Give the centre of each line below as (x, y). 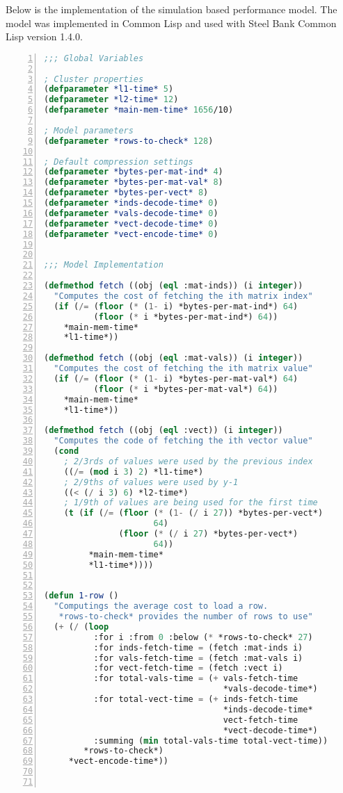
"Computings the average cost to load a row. (161, 606)
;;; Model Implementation (104, 265)
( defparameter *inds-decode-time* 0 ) (131, 203)
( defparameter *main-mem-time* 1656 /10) (139, 110)
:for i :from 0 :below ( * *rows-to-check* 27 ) (203, 637)
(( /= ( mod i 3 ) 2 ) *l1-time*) (134, 472)
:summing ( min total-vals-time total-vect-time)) (211, 741)
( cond (66, 451)
